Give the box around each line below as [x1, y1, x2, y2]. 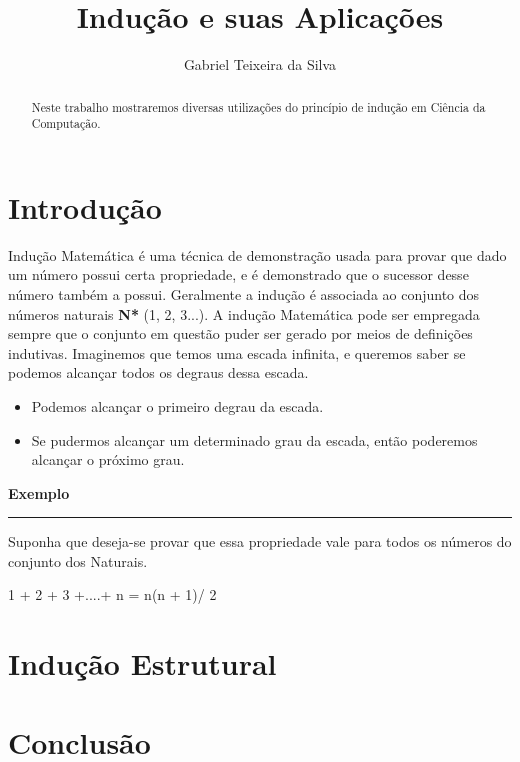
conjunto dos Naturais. [8, 550, 148, 571]
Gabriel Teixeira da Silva [183, 54, 337, 75]
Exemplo [8, 482, 70, 503]
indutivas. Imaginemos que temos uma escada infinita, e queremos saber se [8, 342, 466, 363]
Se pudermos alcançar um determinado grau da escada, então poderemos [31, 429, 478, 450]
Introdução [8, 186, 162, 227]
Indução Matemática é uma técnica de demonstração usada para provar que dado [8, 244, 507, 265]
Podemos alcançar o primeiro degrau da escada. [31, 395, 324, 416]
